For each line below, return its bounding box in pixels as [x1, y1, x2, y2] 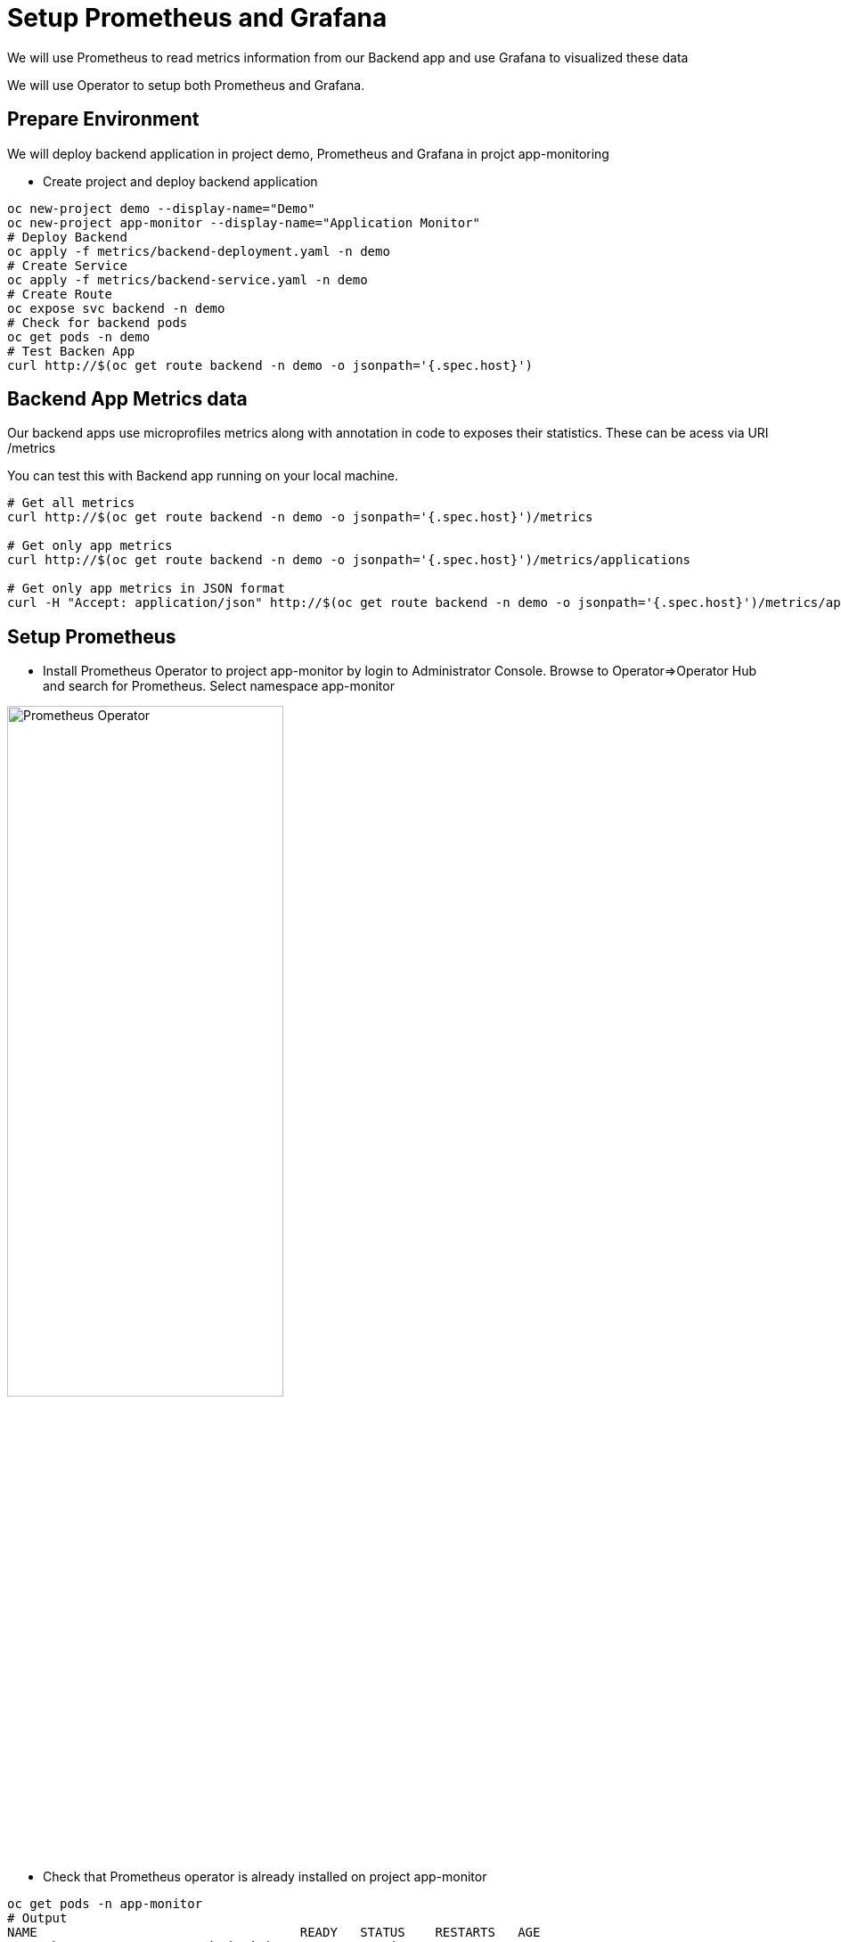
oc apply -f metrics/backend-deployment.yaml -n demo [7, 243, 390, 258]
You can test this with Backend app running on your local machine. [7, 468, 398, 484]
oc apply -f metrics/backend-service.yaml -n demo [7, 272, 368, 287]
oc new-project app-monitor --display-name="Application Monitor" [7, 215, 481, 230]
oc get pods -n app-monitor [7, 1897, 203, 1912]
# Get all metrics [7, 496, 135, 511]
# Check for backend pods [7, 315, 188, 330]
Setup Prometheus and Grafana [7, 3, 388, 33]
